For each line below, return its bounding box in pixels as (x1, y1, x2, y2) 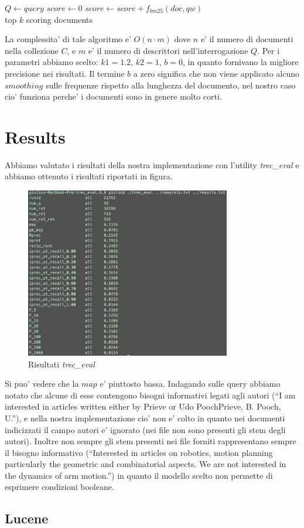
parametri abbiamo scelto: (5, 56, 98, 68)
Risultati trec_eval (28, 357, 95, 370)
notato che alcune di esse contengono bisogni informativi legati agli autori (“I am (5, 389, 296, 401)
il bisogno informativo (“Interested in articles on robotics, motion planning (5, 446, 273, 458)
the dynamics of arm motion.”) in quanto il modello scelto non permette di (5, 469, 273, 481)
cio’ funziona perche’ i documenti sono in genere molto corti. (5, 90, 222, 103)
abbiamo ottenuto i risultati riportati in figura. (5, 170, 173, 182)
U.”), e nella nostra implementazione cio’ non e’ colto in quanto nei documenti (5, 411, 285, 424)
